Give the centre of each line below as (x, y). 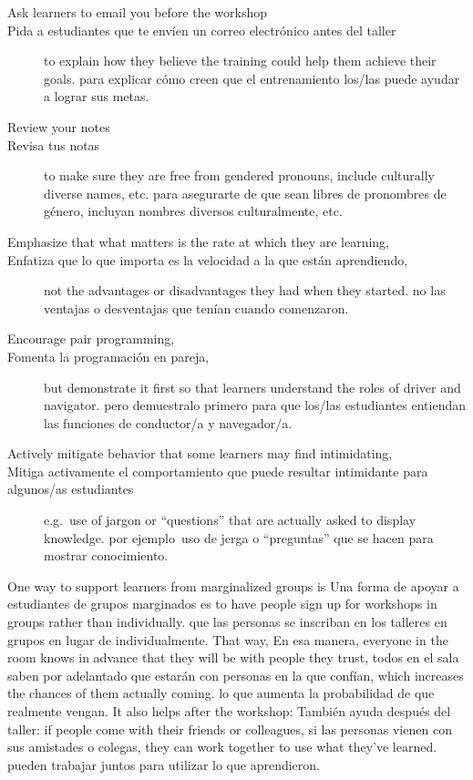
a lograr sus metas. (97, 96)
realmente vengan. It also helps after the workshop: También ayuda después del (229, 711)
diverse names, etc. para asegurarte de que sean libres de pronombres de (245, 193)
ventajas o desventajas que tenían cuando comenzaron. (196, 308)
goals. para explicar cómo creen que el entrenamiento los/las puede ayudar (252, 78)
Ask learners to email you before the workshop (138, 12)
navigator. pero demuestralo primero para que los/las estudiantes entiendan (255, 405)
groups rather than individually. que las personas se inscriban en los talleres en (227, 622)
